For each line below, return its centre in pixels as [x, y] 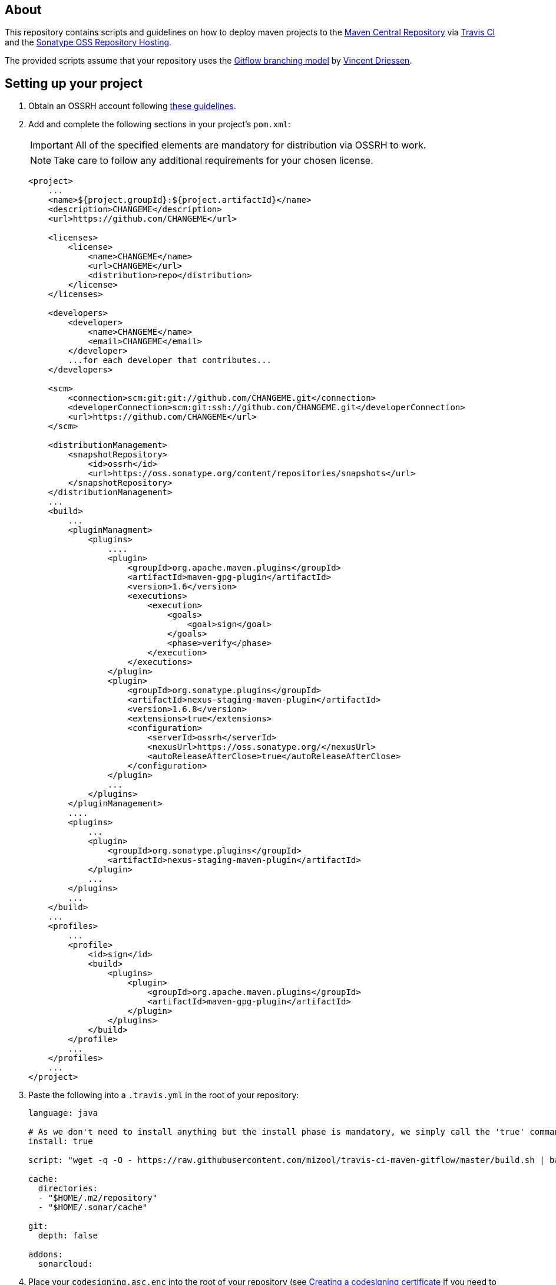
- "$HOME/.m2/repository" [98, 1198]
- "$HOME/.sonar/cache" [93, 1207]
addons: [46, 1255]
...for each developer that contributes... [170, 360]
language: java [63, 1113]
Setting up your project [74, 83]
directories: [68, 1189]
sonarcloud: [65, 1264]
